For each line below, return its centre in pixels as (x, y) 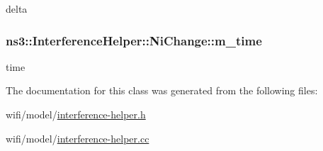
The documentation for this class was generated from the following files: (162, 90)
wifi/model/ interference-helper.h (76, 114)
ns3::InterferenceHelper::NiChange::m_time (134, 40)
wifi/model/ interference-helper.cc (78, 138)
